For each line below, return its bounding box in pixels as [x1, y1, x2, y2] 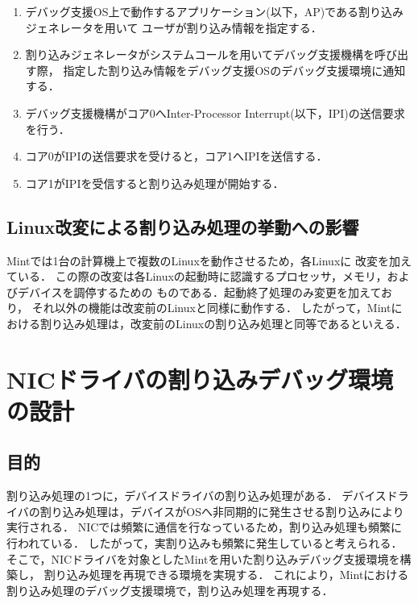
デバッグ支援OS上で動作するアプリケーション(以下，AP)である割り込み [25, 3, 404, 19]
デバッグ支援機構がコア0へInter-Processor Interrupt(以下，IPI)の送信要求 [25, 104, 405, 121]
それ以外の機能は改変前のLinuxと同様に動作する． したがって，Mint [31, 299, 391, 316]
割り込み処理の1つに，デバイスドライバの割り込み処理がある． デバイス [6, 487, 387, 504]
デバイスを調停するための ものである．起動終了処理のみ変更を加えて [17, 283, 381, 300]
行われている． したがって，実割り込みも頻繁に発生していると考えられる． [6, 535, 403, 552]
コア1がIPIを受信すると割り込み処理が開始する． [25, 174, 284, 191]
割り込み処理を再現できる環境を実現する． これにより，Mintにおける [43, 566, 409, 583]
